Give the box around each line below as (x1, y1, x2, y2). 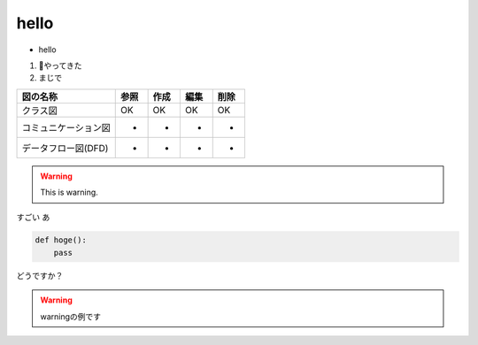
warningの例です (40, 310, 102, 322)
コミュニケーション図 (21, 121, 111, 134)
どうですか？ (16, 270, 64, 280)
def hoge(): (35, 235, 88, 245)
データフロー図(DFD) (21, 142, 109, 154)
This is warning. (40, 187, 99, 198)
